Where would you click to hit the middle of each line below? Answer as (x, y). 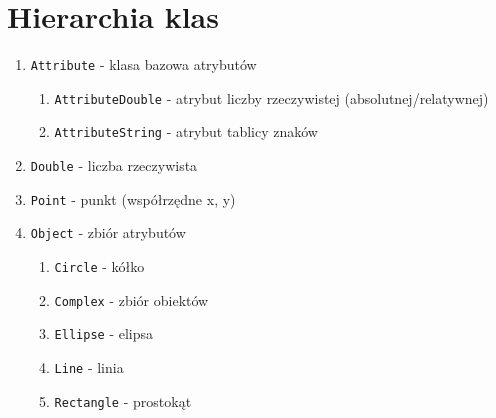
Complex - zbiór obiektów (131, 299)
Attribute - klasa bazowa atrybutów (143, 64)
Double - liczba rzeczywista (114, 165)
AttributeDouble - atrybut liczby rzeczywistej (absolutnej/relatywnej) (271, 97)
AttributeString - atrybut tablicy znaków (186, 131)
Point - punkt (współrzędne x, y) (133, 198)
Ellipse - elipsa (104, 333)
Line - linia (89, 367)
